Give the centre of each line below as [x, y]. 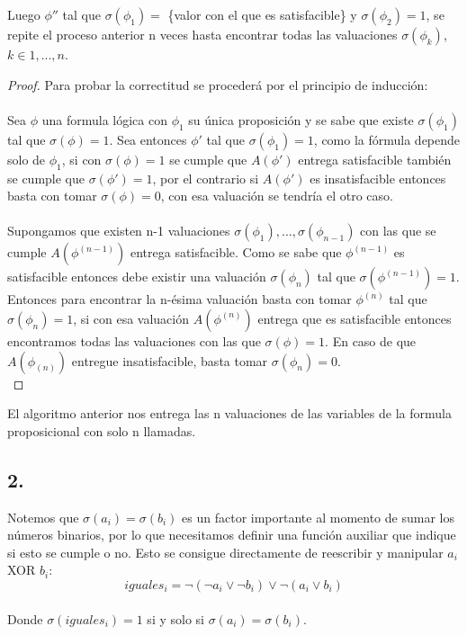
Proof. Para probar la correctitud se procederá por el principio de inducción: [218, 84]
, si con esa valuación [131, 318]
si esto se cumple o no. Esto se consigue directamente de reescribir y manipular [225, 552]
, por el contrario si [206, 178]
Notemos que [43, 517]
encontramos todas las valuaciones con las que [134, 340]
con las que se [398, 231]
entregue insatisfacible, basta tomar [170, 360]
